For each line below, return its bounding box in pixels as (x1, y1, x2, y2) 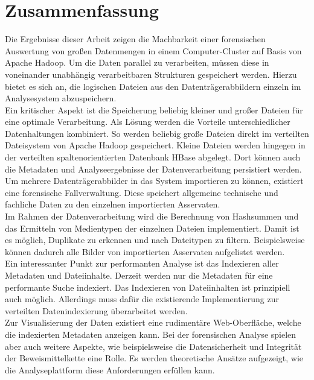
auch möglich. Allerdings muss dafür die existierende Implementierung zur (5, 293, 279, 305)
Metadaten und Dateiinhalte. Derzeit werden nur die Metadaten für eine (5, 269, 273, 281)
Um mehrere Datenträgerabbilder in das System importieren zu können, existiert (5, 174, 304, 187)
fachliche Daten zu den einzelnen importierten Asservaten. (5, 198, 220, 211)
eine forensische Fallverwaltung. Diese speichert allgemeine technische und (5, 186, 278, 198)
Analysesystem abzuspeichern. (5, 92, 117, 104)
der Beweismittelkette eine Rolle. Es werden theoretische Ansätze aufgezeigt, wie (5, 352, 304, 364)
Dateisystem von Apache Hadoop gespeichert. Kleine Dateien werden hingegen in (5, 139, 306, 151)
